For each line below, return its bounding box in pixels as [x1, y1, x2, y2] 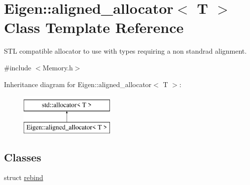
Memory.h [42, 62, 73, 72]
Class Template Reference [4, 17, 184, 37]
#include [4, 62, 32, 72]
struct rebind [4, 172, 43, 183]
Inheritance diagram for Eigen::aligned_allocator [4, 79, 152, 89]
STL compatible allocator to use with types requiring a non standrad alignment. [4, 46, 247, 56]
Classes [4, 149, 41, 164]
